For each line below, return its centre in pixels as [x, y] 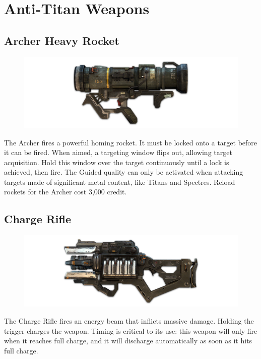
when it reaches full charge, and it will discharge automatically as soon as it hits [128, 341]
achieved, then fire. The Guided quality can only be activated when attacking [124, 172]
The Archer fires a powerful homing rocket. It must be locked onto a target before [131, 142]
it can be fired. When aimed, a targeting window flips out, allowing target [118, 152]
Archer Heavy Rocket [62, 40]
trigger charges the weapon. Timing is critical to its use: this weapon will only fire [131, 330]
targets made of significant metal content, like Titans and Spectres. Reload [120, 182]
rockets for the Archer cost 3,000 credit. [66, 192]
